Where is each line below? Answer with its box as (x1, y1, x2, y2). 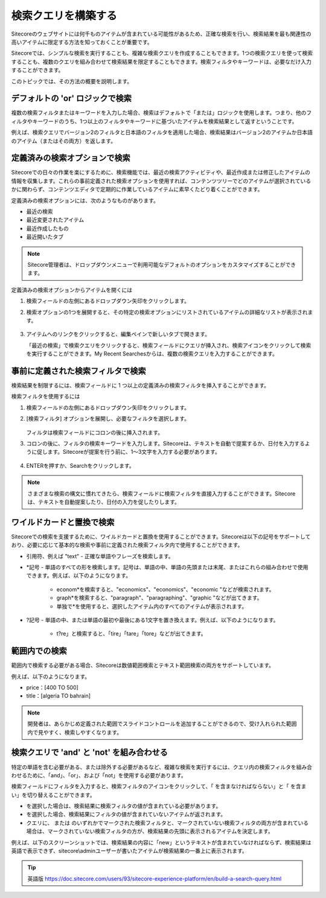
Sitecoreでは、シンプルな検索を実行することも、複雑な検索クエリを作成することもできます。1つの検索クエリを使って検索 (11, 49, 313, 57)
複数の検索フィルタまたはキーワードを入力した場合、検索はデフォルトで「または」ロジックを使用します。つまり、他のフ (11, 109, 312, 116)
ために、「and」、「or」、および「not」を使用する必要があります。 (27, 771, 187, 779)
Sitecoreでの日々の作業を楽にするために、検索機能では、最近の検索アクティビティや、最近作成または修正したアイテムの (11, 169, 311, 176)
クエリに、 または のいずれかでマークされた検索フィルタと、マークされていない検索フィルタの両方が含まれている (26, 819, 309, 826)
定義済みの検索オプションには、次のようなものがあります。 (11, 197, 159, 204)
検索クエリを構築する (11, 9, 118, 22)
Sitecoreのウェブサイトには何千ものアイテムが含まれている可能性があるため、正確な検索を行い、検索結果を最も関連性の (11, 30, 312, 37)
